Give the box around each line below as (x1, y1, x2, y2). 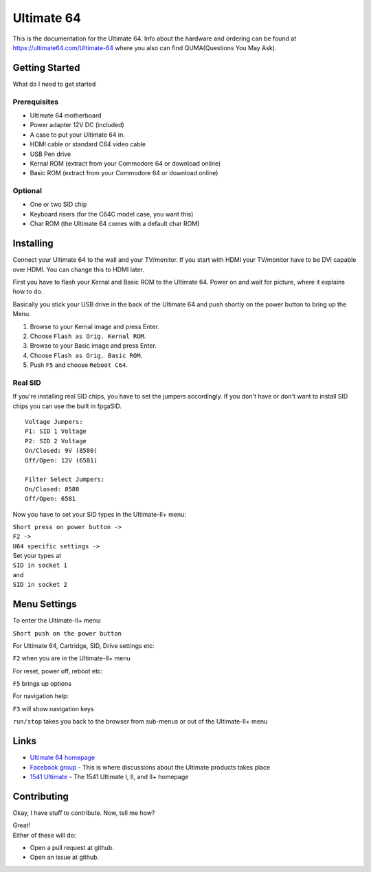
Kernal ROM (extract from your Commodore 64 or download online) (30, 159, 221, 168)
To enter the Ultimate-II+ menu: (12, 616, 102, 625)
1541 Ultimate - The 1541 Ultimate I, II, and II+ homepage (30, 772, 189, 781)
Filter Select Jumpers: (25, 476, 105, 484)
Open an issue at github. (30, 853, 100, 862)
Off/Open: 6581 (25, 495, 76, 503)
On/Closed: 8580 (25, 485, 80, 493)
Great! (12, 821, 31, 829)
